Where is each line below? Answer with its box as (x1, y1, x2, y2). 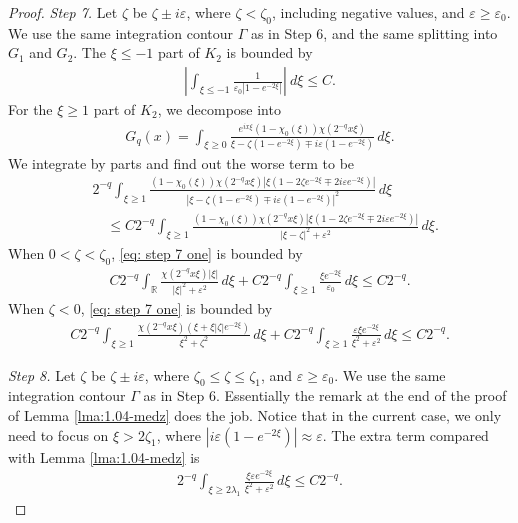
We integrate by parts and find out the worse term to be (8, 152, 355, 173)
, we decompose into (157, 99, 281, 120)
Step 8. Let (8, 364, 76, 385)
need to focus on (8, 424, 109, 445)
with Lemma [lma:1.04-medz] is (8, 446, 200, 467)
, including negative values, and (272, 2, 465, 22)
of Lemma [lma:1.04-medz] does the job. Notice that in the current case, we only (8, 405, 502, 426)
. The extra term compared (322, 424, 489, 445)
